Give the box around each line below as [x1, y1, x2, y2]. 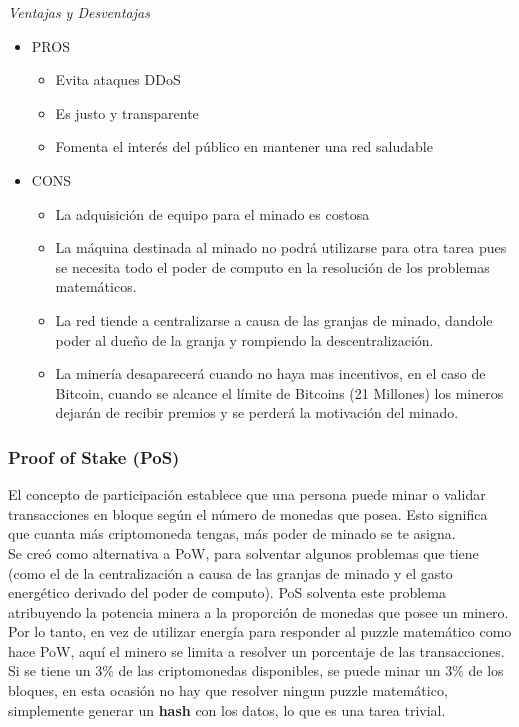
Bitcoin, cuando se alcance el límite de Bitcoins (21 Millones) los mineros [55, 382, 504, 403]
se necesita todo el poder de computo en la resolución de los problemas [55, 256, 490, 277]
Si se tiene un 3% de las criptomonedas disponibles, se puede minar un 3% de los [8, 660, 504, 681]
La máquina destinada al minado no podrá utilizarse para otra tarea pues [55, 237, 507, 258]
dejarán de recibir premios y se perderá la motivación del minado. [55, 402, 459, 423]
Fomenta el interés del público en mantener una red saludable [55, 136, 433, 157]
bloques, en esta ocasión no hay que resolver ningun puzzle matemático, [8, 680, 448, 701]
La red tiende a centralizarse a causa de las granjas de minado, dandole [55, 309, 493, 330]
